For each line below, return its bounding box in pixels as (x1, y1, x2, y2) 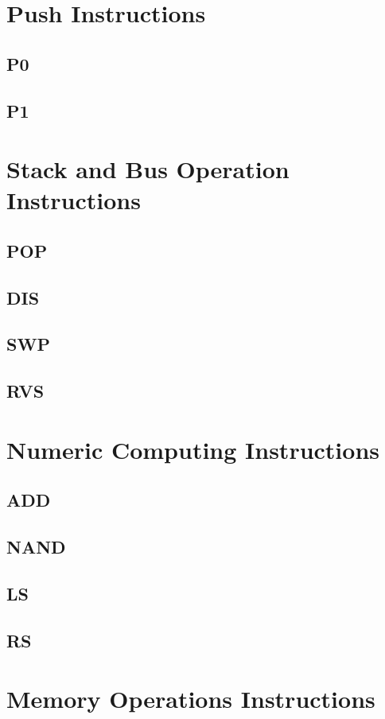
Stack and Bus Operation (6, 153, 290, 185)
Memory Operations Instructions (6, 682, 375, 715)
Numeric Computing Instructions (6, 433, 380, 465)
